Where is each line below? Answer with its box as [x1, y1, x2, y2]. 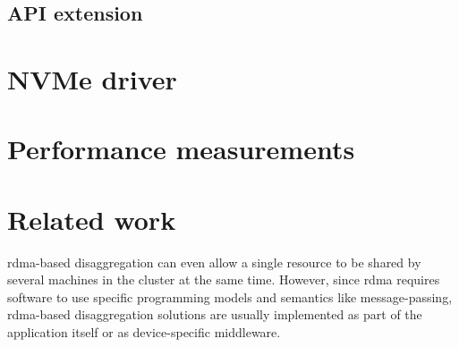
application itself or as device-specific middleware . [7, 323, 281, 342]
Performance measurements [7, 131, 355, 167]
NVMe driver [7, 60, 177, 97]
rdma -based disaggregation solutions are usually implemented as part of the [7, 305, 422, 324]
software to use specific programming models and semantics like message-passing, [7, 287, 453, 306]
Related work [7, 200, 176, 237]
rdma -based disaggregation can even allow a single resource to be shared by [7, 252, 421, 271]
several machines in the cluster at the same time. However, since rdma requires [7, 270, 440, 289]
